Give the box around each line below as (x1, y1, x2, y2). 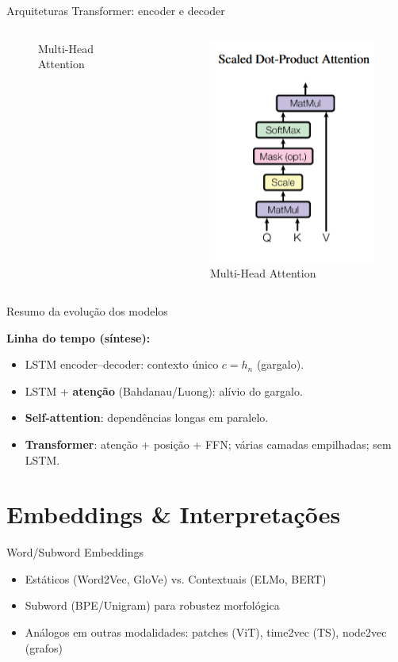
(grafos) (25, 639, 63, 656)
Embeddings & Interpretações (6, 498, 341, 530)
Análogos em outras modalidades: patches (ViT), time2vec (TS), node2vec (25, 624, 387, 640)
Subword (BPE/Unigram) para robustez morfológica (25, 597, 280, 614)
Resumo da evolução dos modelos (6, 302, 168, 319)
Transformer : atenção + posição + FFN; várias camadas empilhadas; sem (25, 435, 392, 452)
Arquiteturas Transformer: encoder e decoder (6, 2, 225, 18)
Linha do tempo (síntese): (6, 329, 151, 346)
